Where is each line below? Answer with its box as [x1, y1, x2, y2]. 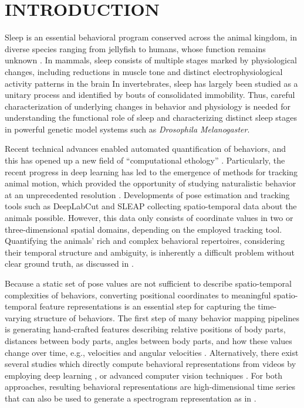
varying [5, 311, 32, 324]
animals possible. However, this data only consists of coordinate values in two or [5, 212, 293, 224]
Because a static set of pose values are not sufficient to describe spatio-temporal [5, 277, 292, 289]
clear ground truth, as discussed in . [5, 257, 134, 270]
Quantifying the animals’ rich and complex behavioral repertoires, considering [5, 234, 285, 247]
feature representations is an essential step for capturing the [39, 300, 255, 312]
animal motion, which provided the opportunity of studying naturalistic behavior [5, 177, 296, 189]
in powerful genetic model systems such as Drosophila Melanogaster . [5, 123, 250, 135]
